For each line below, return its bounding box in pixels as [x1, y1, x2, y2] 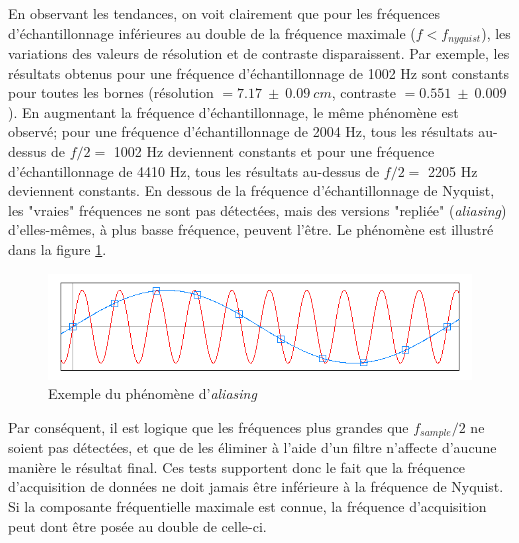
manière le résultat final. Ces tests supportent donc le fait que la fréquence [8, 456, 466, 477]
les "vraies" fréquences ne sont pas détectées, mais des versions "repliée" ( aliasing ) [8, 199, 507, 220]
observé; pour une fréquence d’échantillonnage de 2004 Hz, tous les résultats [8, 121, 474, 142]
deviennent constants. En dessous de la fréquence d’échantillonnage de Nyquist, [8, 180, 495, 201]
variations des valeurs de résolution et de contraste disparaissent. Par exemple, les [8, 43, 510, 64]
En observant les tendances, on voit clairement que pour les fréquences [8, 3, 440, 23]
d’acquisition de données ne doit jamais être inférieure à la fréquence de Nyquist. [8, 476, 504, 497]
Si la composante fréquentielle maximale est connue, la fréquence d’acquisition [8, 496, 487, 516]
